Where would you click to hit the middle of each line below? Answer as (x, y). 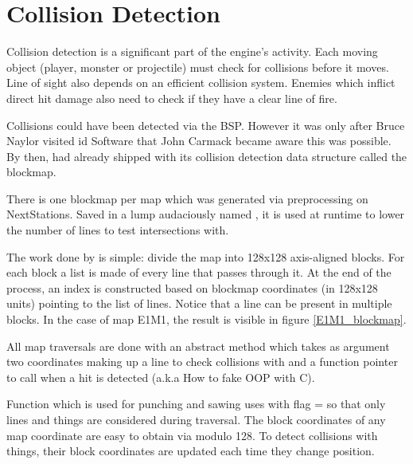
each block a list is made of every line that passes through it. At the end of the (199, 272)
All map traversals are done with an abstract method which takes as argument (198, 346)
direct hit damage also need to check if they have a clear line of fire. (172, 98)
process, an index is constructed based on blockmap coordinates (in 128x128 (192, 287)
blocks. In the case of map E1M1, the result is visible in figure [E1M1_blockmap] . (206, 319)
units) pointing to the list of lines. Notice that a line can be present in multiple (199, 303)
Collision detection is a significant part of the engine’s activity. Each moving (192, 51)
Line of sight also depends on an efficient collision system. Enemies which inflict (201, 83)
